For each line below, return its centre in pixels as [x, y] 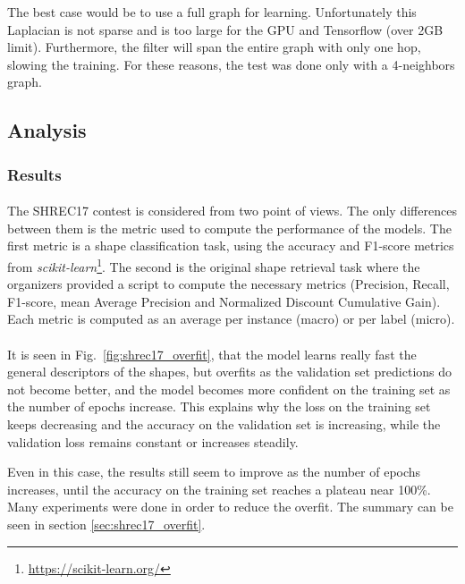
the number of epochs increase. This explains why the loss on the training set [219, 406]
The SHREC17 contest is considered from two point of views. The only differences [232, 211]
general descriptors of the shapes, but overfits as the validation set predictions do [230, 372]
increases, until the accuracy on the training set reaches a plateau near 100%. [219, 489]
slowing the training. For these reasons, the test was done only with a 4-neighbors [231, 64]
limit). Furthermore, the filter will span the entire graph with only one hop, [214, 47]
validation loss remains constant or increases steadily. [153, 441]
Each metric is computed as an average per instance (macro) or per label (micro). [231, 319]
